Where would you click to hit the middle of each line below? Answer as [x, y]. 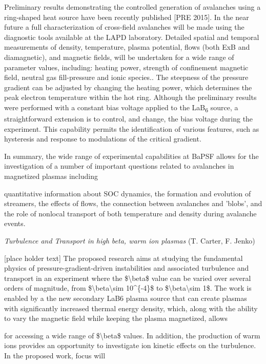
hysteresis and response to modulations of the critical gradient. [103, 139]
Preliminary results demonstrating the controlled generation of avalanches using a [132, 7]
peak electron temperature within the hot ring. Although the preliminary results [130, 97]
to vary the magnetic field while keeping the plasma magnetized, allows [116, 318]
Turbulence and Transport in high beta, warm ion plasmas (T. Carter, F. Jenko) [130, 240]
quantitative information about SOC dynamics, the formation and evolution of [128, 193]
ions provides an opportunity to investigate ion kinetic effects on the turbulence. [130, 345]
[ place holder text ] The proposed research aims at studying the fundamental [124, 258]
